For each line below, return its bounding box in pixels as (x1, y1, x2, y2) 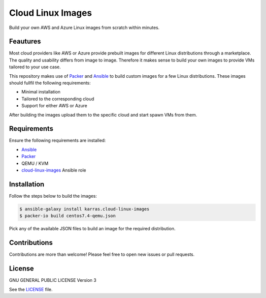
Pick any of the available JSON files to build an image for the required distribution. (9, 226, 176, 232)
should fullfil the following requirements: (9, 80, 91, 86)
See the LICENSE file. (9, 286, 53, 292)
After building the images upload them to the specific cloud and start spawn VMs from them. (9, 112, 197, 118)
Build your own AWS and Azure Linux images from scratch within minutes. (9, 25, 160, 30)
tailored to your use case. (9, 64, 61, 70)
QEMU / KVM (21, 160, 49, 166)
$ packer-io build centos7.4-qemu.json (19, 213, 116, 219)
